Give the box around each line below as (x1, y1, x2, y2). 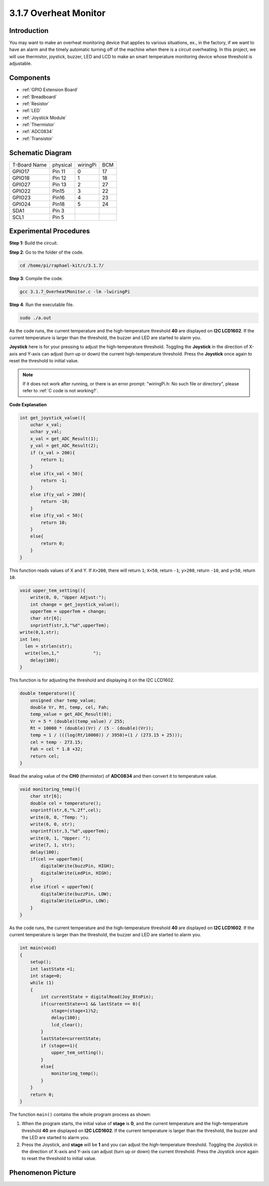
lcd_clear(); (51, 1022, 83, 1027)
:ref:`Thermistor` (21, 122, 56, 128)
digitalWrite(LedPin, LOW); (40, 898, 110, 904)
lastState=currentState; (40, 1036, 102, 1041)
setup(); (30, 959, 52, 965)
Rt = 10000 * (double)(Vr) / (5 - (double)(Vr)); (30, 725, 154, 731)
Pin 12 (52, 174, 67, 181)
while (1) (30, 980, 54, 986)
